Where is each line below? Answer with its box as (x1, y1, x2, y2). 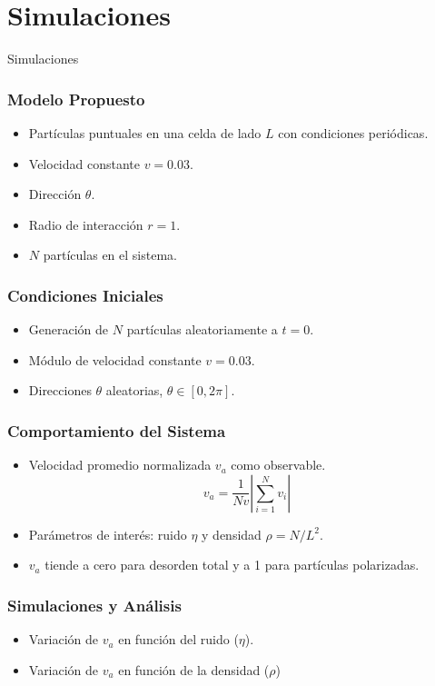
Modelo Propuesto (7, 87, 145, 110)
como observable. (231, 455, 326, 474)
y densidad (202, 524, 262, 543)
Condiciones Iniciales (7, 283, 163, 306)
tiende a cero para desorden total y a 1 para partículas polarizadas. (44, 555, 420, 574)
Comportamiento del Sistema (7, 419, 226, 442)
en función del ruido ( (118, 630, 239, 649)
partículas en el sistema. (43, 245, 177, 264)
